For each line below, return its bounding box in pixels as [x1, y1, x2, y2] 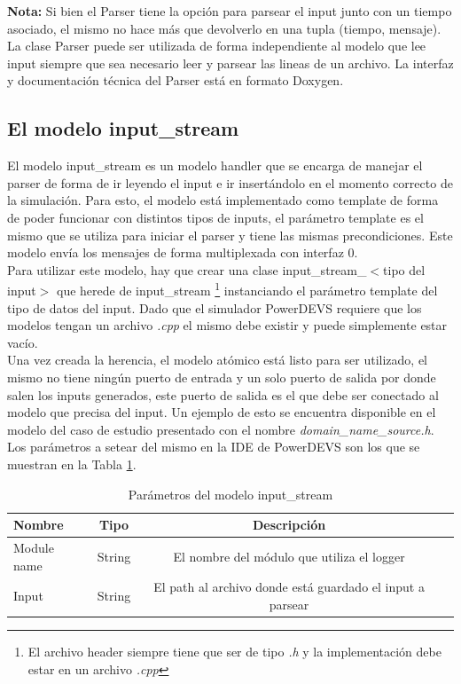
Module [13, 538, 54, 556]
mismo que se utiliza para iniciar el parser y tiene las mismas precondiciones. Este [7, 225, 453, 244]
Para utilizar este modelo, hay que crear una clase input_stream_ [7, 260, 367, 279]
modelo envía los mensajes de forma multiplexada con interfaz [7, 243, 344, 262]
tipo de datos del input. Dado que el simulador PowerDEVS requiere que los [7, 298, 422, 317]
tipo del [383, 260, 426, 279]
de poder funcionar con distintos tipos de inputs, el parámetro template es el [7, 208, 424, 226]
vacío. [7, 333, 38, 351]
